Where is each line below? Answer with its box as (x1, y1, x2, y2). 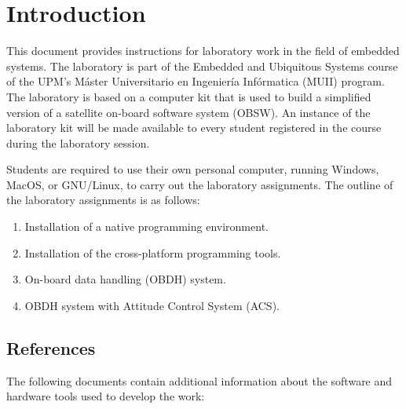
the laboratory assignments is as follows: (6, 192, 200, 208)
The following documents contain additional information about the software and (6, 372, 393, 389)
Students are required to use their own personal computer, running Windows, (6, 161, 379, 177)
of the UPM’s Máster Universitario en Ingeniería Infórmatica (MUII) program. (6, 73, 385, 89)
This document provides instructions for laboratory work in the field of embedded (6, 42, 400, 59)
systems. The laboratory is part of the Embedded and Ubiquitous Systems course (6, 57, 398, 74)
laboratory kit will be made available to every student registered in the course (6, 119, 382, 136)
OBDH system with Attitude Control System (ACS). (24, 297, 280, 313)
